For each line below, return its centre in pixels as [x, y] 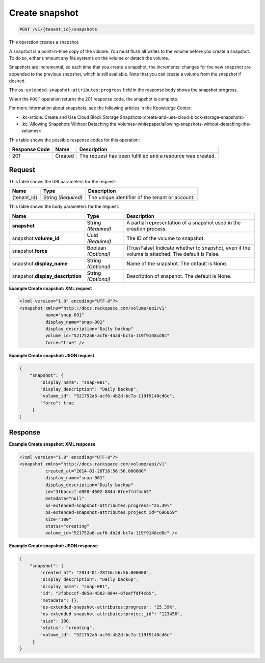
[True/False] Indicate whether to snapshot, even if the [188, 248]
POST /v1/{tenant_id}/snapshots [58, 29]
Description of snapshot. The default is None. [179, 276]
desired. [17, 81]
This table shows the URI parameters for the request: [63, 181]
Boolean [97, 248]
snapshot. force [30, 251]
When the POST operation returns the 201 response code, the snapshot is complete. [94, 99]
